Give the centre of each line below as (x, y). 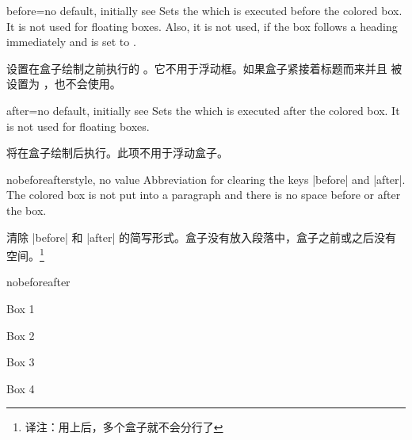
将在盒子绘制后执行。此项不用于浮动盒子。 (117, 153)
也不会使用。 (88, 84)
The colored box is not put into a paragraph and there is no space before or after (204, 195)
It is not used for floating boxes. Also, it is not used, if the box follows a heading (202, 26)
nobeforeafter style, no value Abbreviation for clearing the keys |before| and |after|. (206, 179)
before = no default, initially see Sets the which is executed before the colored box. (204, 10)
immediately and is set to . (71, 42)
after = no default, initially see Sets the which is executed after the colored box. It (203, 110)
